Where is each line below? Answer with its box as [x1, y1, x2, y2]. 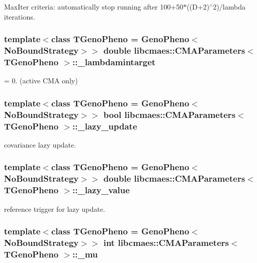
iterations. [4, 11, 35, 22]
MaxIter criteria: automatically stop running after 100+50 [4, 2, 184, 12]
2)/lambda [213, 2, 245, 12]
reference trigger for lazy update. [4, 203, 105, 214]
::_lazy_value [72, 184, 130, 196]
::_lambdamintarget [72, 55, 156, 68]
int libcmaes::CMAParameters [103, 236, 229, 248]
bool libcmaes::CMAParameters [103, 108, 236, 120]
